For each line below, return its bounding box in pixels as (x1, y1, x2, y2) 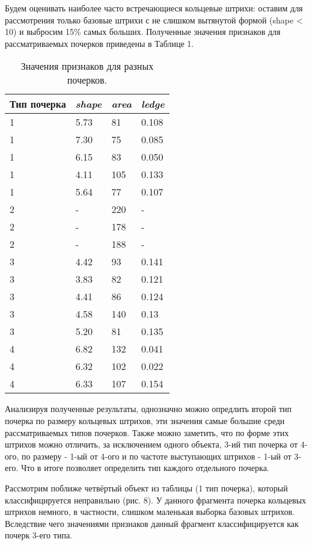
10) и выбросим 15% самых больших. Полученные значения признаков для (5, 25, 281, 38)
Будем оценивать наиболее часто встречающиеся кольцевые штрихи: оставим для (5, 2, 303, 14)
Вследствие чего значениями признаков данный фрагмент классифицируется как (5, 517, 299, 529)
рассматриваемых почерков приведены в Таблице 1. (5, 37, 194, 49)
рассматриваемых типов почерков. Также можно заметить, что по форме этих (5, 426, 289, 439)
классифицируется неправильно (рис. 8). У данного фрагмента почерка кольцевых (5, 493, 307, 506)
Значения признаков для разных (20, 59, 154, 73)
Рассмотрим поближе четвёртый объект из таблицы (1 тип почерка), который (5, 481, 288, 494)
